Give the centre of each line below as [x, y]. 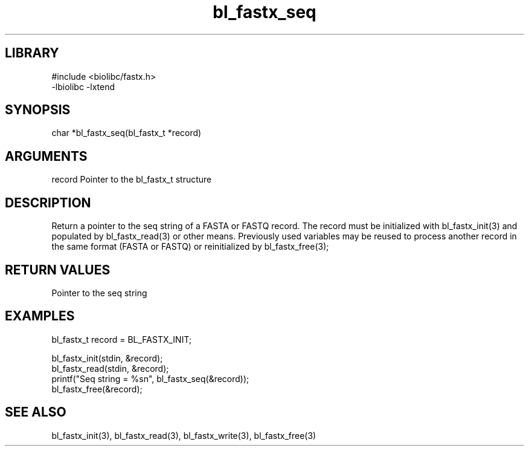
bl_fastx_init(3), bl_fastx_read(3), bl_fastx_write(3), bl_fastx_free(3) [184, 435]
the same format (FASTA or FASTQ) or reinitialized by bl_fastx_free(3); [190, 247]
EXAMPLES [40, 316]
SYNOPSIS [38, 110]
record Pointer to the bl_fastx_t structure [132, 180]
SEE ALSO [36, 412]
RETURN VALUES [58, 270]
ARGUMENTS [46, 156]
